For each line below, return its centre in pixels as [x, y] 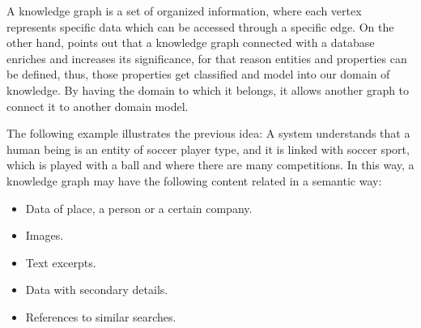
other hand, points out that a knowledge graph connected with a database [191, 43]
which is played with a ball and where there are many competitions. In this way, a [210, 165]
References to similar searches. [101, 316]
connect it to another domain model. [98, 106]
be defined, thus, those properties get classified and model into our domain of [198, 74]
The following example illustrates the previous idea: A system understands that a [208, 133]
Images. [45, 235]
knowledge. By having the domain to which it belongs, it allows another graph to [208, 89]
